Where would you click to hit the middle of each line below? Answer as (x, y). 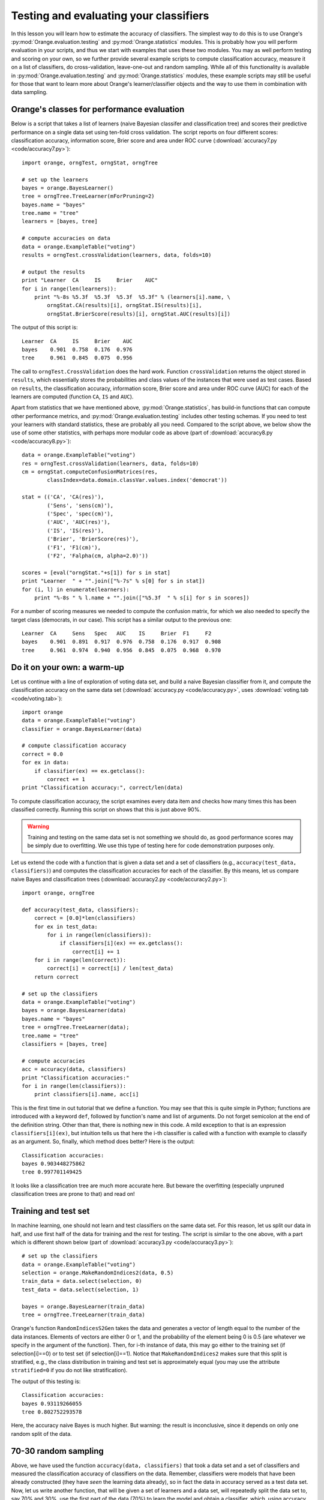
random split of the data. (41, 1433)
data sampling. (29, 92)
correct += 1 (66, 779)
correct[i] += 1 (96, 952)
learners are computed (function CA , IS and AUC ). (72, 397)
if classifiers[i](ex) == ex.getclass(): (121, 943)
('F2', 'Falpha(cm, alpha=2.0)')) (98, 556)
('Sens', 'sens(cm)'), (80, 505)
